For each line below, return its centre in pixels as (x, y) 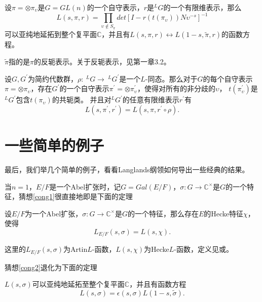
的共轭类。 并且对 (82, 100)
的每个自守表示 (228, 78)
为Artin (76, 249)
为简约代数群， (53, 78)
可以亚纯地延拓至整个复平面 (78, 284)
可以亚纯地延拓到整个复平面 (51, 34)
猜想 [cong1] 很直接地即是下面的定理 (76, 196)
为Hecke (157, 249)
